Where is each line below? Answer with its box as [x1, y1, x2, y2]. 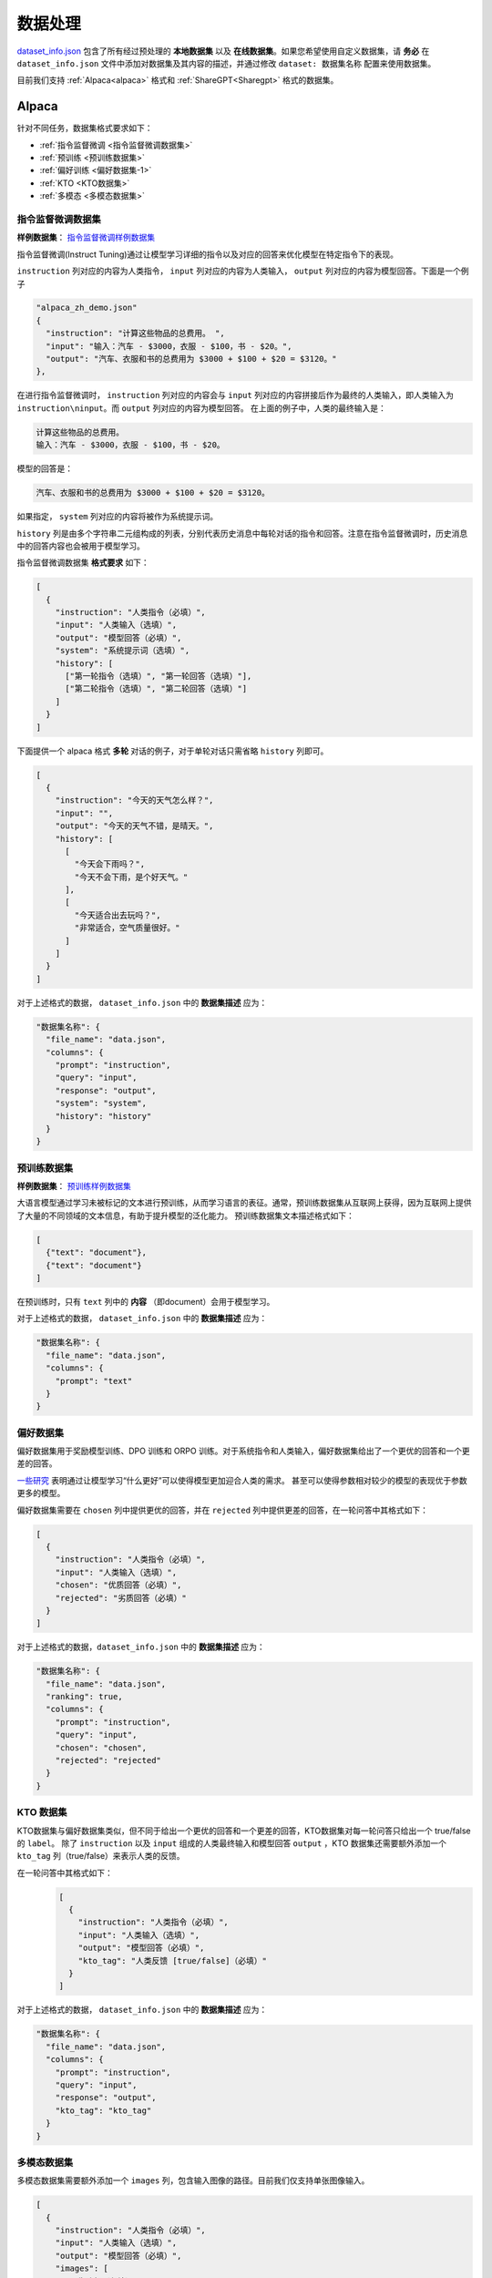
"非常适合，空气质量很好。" [74, 923, 180, 933]
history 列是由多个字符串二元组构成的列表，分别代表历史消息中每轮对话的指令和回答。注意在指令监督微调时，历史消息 [16, 528, 468, 539]
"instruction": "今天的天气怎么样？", [55, 795, 214, 806]
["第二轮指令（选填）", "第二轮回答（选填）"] [65, 683, 248, 694]
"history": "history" [55, 1111, 152, 1121]
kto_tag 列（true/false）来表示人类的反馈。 [16, 1851, 186, 1862]
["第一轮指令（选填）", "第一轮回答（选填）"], [65, 671, 252, 682]
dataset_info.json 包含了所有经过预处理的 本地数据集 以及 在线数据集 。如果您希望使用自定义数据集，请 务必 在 [16, 46, 430, 56]
